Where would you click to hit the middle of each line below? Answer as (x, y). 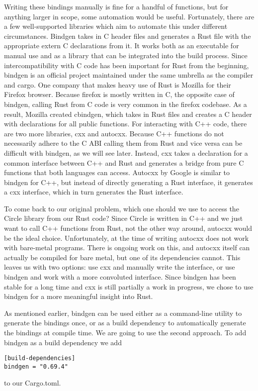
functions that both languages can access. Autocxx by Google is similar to (117, 172)
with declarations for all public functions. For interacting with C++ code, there (126, 124)
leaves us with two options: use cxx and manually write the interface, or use (120, 267)
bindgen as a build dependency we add (63, 342)
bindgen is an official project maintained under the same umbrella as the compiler (129, 75)
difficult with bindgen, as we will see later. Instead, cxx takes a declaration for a (126, 152)
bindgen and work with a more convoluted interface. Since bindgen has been (120, 277)
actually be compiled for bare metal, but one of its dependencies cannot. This (122, 257)
